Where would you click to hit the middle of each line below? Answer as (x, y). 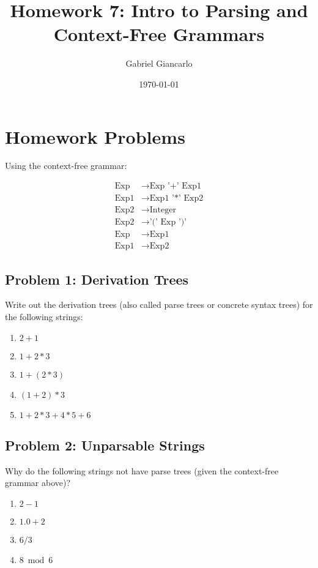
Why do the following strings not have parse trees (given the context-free (142, 470)
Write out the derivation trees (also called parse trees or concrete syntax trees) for (159, 305)
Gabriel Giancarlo (159, 63)
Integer (163, 210)
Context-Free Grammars (159, 34)
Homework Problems (95, 136)
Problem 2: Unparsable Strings (105, 445)
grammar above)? (38, 483)
